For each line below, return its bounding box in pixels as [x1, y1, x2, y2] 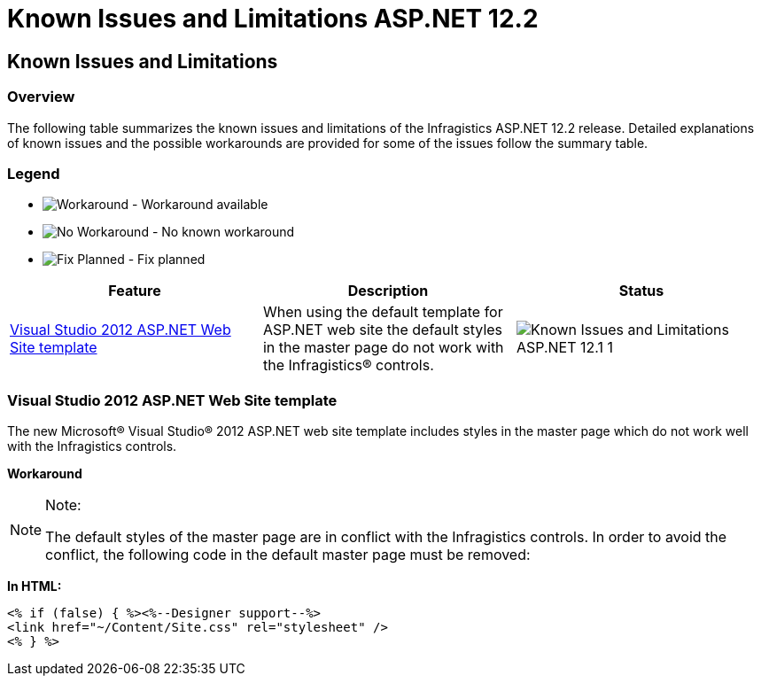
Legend [7, 164, 60, 182]
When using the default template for [262, 303, 503, 322]
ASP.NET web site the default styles [262, 321, 503, 339]
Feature [108, 282, 161, 300]
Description [347, 282, 429, 300]
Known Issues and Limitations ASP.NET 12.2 [7, 4, 539, 34]
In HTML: [7, 578, 62, 594]
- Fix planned [128, 252, 206, 268]
